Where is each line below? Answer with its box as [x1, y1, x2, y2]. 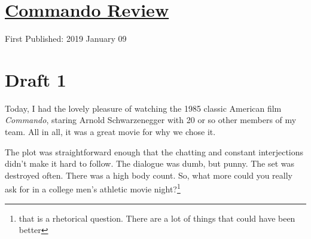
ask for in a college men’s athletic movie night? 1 [5, 181, 181, 195]
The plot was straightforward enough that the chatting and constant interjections [5, 145, 304, 158]
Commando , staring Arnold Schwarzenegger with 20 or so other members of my [5, 114, 297, 126]
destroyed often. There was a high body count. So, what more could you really [5, 168, 292, 181]
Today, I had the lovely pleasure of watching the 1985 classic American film [5, 102, 282, 114]
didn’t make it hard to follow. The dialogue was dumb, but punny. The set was [5, 157, 295, 170]
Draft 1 [5, 67, 66, 91]
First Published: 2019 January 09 [5, 32, 127, 45]
